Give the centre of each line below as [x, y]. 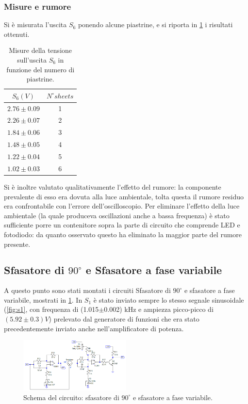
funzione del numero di [41, 69]
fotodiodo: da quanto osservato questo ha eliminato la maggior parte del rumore [123, 234]
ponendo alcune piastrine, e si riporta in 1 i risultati [155, 24]
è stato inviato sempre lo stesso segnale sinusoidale [169, 299]
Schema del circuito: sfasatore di [71, 397]
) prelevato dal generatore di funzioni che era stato [124, 319]
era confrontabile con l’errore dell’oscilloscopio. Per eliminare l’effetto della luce [122, 206]
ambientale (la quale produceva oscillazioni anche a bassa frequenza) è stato [117, 215]
